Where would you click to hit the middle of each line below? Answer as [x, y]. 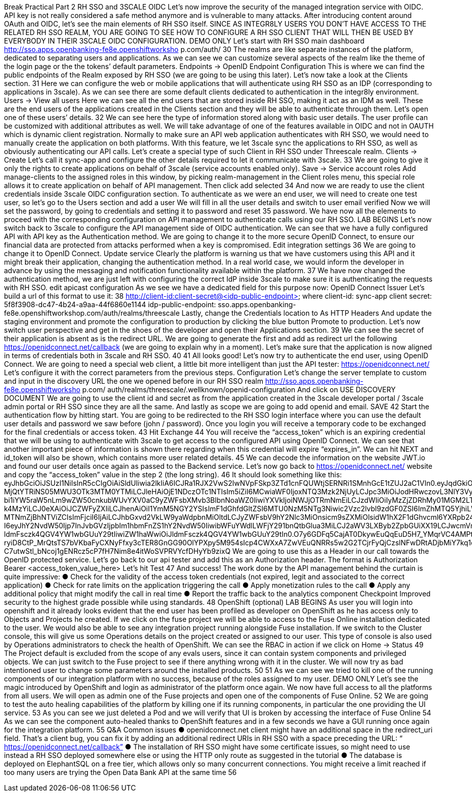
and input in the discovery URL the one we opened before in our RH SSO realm [134, 381]
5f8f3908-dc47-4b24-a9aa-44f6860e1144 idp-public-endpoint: [110, 304]
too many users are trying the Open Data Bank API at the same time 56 [120, 772]
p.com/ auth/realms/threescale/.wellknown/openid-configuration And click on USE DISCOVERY [239, 389]
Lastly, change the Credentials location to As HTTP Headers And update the [307, 313]
